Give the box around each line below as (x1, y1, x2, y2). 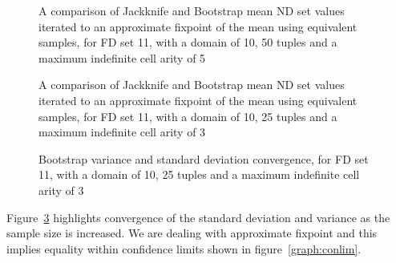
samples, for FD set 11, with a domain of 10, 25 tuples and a (38, 107, 337, 124)
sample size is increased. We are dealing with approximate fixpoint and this (6, 225, 378, 241)
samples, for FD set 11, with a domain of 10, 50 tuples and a (38, 34, 337, 51)
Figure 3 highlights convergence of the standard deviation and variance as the (6, 208, 390, 225)
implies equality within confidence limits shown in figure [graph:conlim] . (6, 240, 362, 257)
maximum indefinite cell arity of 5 (38, 49, 206, 66)
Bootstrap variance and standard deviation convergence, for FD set (38, 150, 369, 167)
